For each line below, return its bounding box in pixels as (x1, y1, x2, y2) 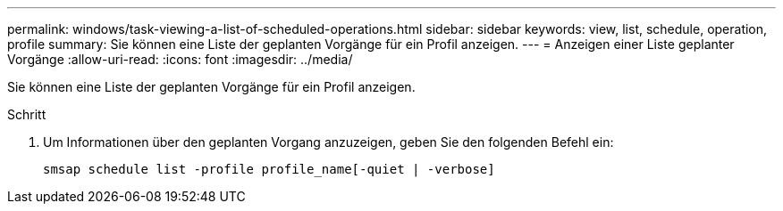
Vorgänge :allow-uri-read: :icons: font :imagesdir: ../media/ (7, 52, 353, 67)
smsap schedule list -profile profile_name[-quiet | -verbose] (43, 162, 495, 176)
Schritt (7, 107, 46, 122)
